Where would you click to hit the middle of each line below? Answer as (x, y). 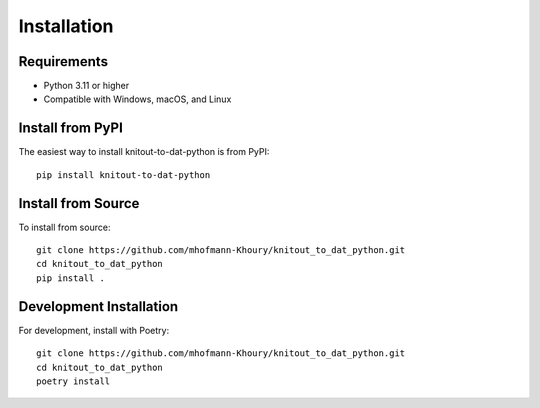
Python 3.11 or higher (86, 86)
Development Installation (98, 306)
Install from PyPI (71, 128)
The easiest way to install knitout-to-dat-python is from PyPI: (144, 152)
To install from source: (64, 227)
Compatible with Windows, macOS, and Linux (137, 99)
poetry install (73, 381)
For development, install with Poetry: (94, 330)
